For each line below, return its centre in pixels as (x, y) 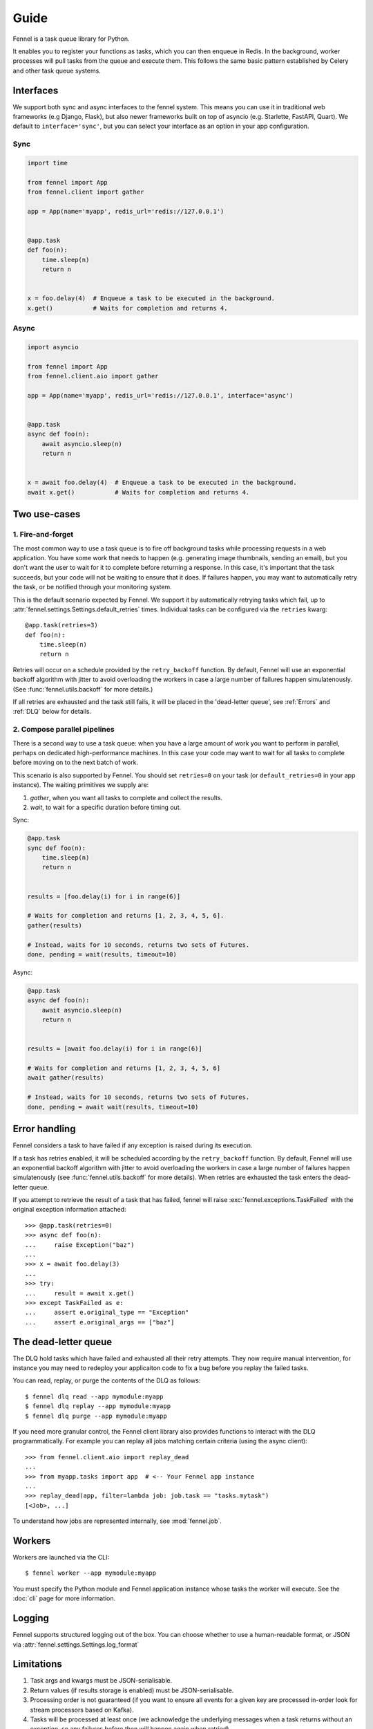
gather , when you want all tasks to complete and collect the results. (126, 797)
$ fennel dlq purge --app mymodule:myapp (96, 1416)
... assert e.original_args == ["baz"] (100, 1322)
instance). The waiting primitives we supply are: (81, 785)
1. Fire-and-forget (43, 535)
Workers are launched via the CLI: (61, 1557)
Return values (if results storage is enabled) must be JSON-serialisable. (132, 1690)
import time (48, 163)
